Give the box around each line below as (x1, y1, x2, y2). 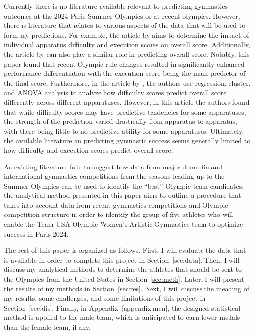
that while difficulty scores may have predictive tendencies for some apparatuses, (4, 106, 246, 117)
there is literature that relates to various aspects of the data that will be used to (4, 20, 246, 30)
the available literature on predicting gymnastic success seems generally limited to (4, 135, 251, 145)
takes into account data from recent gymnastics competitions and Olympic (4, 199, 228, 210)
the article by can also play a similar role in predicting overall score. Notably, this (4, 48, 250, 59)
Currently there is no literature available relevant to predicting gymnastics (4, 1, 228, 11)
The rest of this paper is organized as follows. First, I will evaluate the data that (4, 245, 246, 255)
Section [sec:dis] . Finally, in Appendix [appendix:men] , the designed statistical (4, 302, 241, 312)
